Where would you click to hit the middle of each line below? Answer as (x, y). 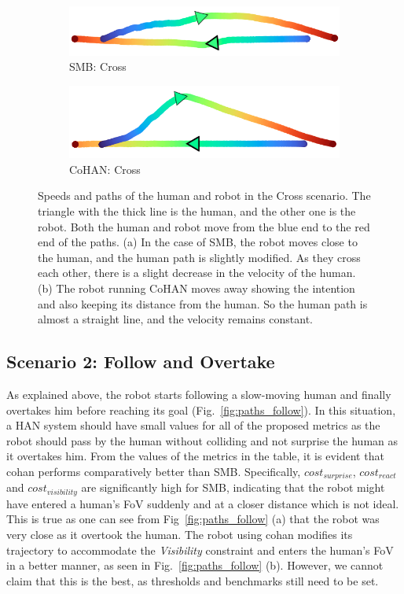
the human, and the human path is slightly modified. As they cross (199, 257)
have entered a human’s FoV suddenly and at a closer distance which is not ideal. (203, 503)
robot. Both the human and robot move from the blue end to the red (204, 226)
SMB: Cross (98, 66)
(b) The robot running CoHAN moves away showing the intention (196, 288)
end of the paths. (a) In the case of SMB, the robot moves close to (198, 242)
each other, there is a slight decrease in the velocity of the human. (197, 273)
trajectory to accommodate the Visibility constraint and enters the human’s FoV (200, 550)
